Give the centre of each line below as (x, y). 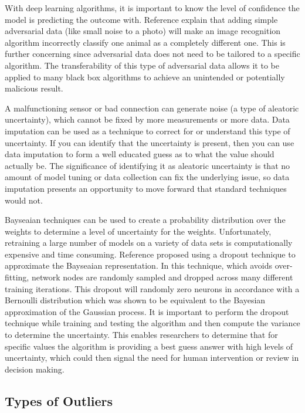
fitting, (17, 277)
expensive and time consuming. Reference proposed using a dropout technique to (150, 254)
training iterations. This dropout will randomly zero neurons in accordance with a (152, 288)
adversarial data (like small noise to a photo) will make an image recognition (143, 31)
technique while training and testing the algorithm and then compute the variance (152, 323)
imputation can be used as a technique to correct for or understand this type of (148, 131)
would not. (24, 200)
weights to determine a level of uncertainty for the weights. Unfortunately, (138, 231)
